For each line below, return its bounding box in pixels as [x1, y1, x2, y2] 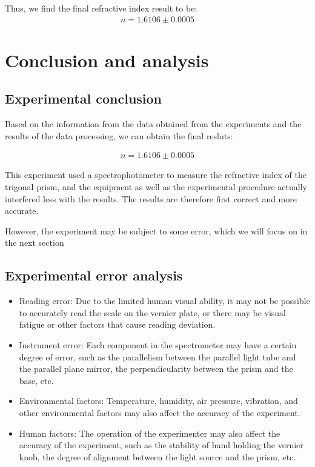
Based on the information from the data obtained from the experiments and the [5, 118, 302, 130]
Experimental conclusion [5, 89, 162, 108]
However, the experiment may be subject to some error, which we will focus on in [5, 224, 308, 237]
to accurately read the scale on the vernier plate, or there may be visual [19, 306, 286, 319]
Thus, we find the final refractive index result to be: [5, 2, 197, 14]
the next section [5, 236, 64, 249]
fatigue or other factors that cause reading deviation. [19, 318, 216, 331]
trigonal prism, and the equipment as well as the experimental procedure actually [5, 181, 307, 193]
